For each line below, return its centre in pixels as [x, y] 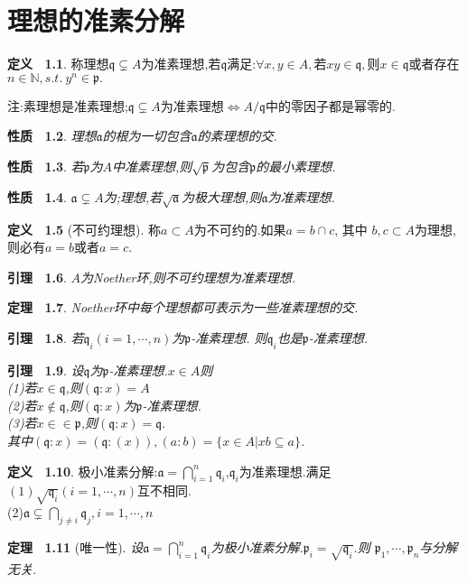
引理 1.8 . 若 [46, 337]
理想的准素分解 [96, 20]
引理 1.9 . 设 [46, 370]
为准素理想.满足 [285, 471]
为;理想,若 [133, 196]
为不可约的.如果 [240, 229]
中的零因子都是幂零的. [330, 105]
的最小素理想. [296, 166]
